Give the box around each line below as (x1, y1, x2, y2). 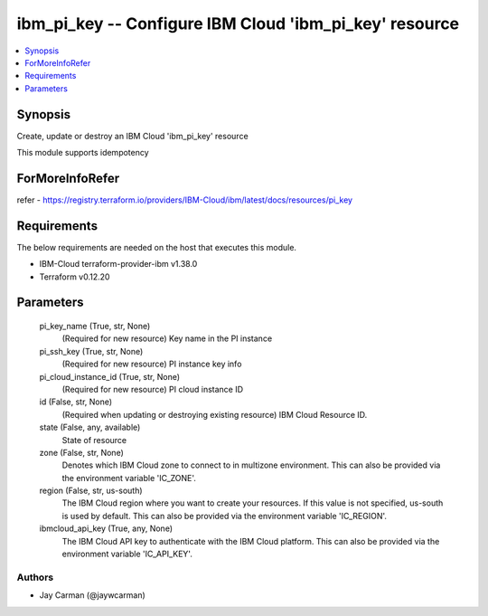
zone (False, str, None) (39, 447, 124, 458)
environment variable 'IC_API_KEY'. (61, 548, 193, 560)
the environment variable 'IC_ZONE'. (61, 472, 196, 483)
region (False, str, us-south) (39, 485, 144, 497)
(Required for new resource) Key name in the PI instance (61, 333, 273, 344)
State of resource (61, 434, 127, 445)
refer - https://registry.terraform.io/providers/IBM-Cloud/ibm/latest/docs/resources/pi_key (16, 194, 352, 205)
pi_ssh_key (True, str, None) (39, 346, 144, 356)
